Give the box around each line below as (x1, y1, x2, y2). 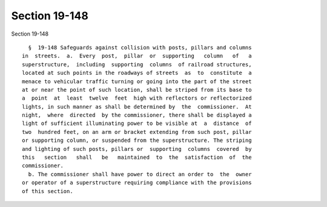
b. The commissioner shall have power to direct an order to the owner (28, 171, 252, 177)
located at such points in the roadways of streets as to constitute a (22, 69, 252, 77)
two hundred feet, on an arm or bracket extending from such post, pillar (22, 129, 252, 135)
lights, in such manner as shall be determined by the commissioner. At (22, 103, 252, 110)
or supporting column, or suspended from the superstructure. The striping (22, 137, 252, 144)
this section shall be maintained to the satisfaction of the (22, 154, 252, 161)
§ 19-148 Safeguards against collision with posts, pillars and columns (28, 44, 252, 51)
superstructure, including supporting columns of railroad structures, (22, 61, 252, 68)
